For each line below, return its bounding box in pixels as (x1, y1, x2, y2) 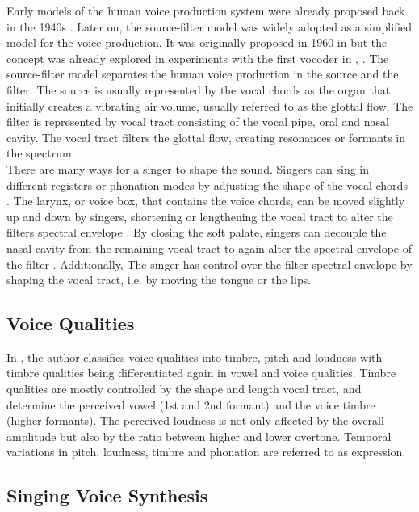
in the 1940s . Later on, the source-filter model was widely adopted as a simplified (6, 18, 412, 35)
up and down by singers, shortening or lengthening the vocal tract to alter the (6, 208, 393, 225)
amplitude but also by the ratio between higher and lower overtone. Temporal (6, 427, 392, 444)
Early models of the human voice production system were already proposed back (6, 2, 405, 19)
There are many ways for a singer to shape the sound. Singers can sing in (6, 160, 370, 177)
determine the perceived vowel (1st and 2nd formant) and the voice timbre (6, 396, 375, 413)
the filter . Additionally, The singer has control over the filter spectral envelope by (6, 255, 413, 272)
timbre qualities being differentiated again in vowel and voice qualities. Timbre (6, 364, 396, 381)
